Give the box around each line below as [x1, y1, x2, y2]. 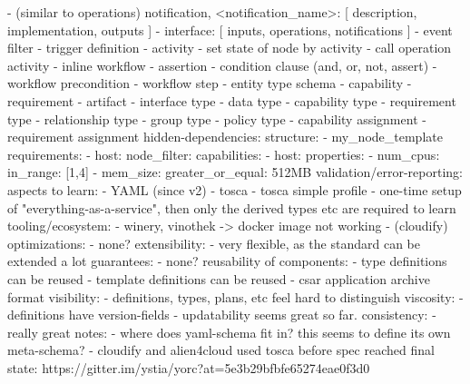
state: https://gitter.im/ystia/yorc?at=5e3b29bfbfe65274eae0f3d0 [7, 358, 370, 377]
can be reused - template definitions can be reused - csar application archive [7, 269, 430, 288]
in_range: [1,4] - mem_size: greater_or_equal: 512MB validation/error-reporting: [7, 162, 463, 182]
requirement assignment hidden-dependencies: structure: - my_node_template [7, 127, 443, 146]
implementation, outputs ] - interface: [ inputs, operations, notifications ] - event [7, 20, 453, 39]
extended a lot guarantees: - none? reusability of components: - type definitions [7, 251, 447, 271]
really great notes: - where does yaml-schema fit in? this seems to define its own [7, 322, 451, 341]
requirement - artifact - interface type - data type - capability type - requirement [7, 91, 456, 110]
